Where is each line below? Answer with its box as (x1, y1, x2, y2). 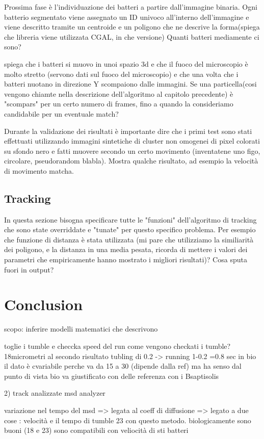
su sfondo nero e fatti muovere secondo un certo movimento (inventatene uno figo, (4, 145, 260, 156)
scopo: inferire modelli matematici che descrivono (4, 323, 158, 334)
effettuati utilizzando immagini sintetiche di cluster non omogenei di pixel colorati (4, 135, 260, 146)
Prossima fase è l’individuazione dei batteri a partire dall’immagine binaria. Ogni (4, 2, 257, 12)
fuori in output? (4, 264, 54, 275)
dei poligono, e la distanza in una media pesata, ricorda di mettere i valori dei (4, 244, 248, 255)
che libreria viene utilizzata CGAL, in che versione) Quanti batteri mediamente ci (4, 31, 259, 42)
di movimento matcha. (4, 165, 74, 176)
